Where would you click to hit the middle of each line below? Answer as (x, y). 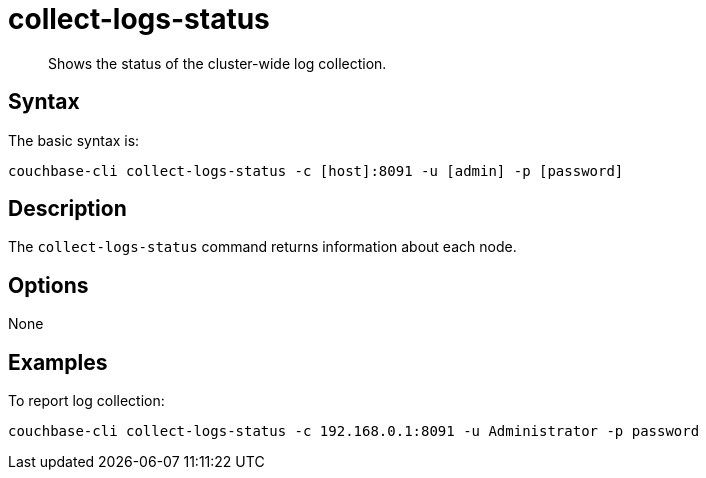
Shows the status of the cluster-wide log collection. (217, 63)
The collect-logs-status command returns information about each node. (262, 247)
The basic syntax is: (74, 140)
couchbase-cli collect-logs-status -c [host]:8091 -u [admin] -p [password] (316, 170)
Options (48, 285)
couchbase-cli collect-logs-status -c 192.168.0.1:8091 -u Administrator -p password (354, 431)
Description (67, 209)
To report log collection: (86, 401)
